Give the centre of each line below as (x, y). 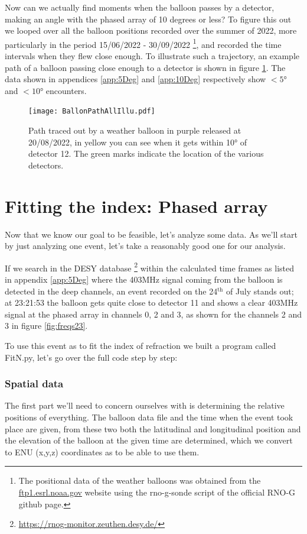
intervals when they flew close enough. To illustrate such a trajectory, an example (152, 56)
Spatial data (34, 383)
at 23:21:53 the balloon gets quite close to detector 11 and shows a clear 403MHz (151, 302)
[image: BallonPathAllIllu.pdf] (92, 111)
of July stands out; (260, 291)
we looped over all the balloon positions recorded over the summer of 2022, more (151, 30)
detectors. (46, 165)
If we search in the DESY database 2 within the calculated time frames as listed (150, 267)
